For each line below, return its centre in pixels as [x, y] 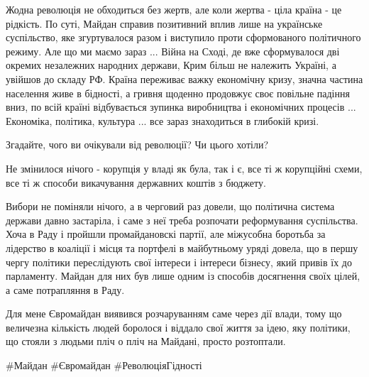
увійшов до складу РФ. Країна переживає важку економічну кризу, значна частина [184, 78]
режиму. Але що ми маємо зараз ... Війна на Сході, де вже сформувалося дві [173, 51]
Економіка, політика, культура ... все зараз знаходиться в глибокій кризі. [163, 120]
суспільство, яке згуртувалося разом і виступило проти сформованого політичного [183, 37]
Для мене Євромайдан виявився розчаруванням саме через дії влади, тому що [174, 313]
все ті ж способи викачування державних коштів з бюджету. [136, 182]
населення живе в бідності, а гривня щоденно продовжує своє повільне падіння [178, 93]
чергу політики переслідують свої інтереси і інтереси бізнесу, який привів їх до [179, 262]
